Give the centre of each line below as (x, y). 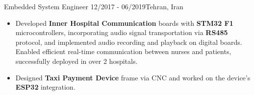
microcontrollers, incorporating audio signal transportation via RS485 (122, 32)
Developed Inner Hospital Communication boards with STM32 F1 (124, 23)
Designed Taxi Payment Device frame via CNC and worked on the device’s (133, 77)
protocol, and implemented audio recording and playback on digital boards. (129, 42)
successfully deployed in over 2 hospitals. (76, 61)
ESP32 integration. (45, 87)
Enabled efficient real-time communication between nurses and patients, (123, 51)
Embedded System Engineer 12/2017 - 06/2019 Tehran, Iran (94, 6)
